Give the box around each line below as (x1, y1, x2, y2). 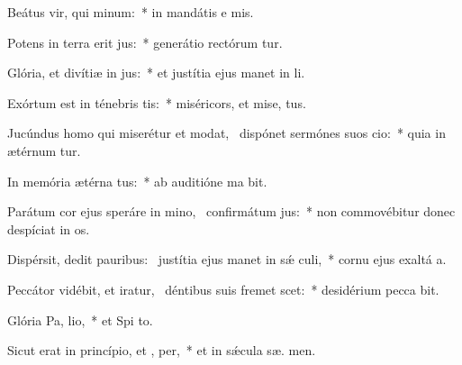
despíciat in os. (7, 219, 90, 238)
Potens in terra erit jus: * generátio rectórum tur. (7, 32, 283, 51)
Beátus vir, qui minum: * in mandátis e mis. (7, 3, 254, 21)
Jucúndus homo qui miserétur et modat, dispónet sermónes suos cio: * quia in (7, 123, 446, 142)
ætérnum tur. (7, 141, 81, 160)
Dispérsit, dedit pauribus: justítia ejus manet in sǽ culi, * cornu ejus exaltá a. (7, 250, 447, 269)
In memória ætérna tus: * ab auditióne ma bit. (7, 171, 267, 190)
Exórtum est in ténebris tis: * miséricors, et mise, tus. (7, 93, 306, 112)
